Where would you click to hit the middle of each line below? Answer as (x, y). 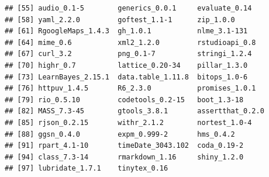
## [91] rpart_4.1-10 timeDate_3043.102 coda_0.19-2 (124, 146)
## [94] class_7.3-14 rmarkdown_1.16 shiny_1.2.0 (124, 157)
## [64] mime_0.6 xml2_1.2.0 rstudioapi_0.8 (130, 42)
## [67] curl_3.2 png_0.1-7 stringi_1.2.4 (128, 54)
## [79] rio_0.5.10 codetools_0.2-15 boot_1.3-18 (124, 100)
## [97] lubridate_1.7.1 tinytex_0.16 (87, 169)
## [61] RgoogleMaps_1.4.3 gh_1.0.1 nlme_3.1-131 (126, 31)
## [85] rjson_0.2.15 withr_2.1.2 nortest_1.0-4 (128, 122)
